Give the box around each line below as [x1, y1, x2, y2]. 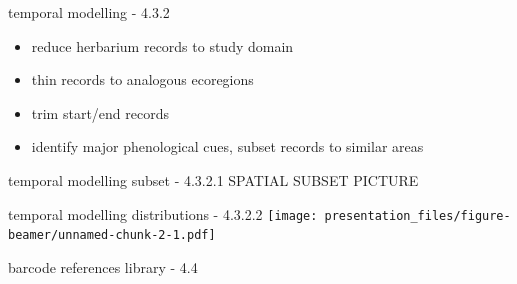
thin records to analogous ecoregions [31, 69, 254, 90]
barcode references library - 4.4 [8, 256, 198, 277]
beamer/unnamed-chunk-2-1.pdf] [8, 228, 216, 243]
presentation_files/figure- [324, 208, 511, 223]
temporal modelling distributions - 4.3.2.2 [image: [8, 203, 318, 224]
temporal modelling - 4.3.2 [8, 2, 170, 22]
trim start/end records [31, 102, 169, 123]
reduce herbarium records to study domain [31, 35, 294, 56]
